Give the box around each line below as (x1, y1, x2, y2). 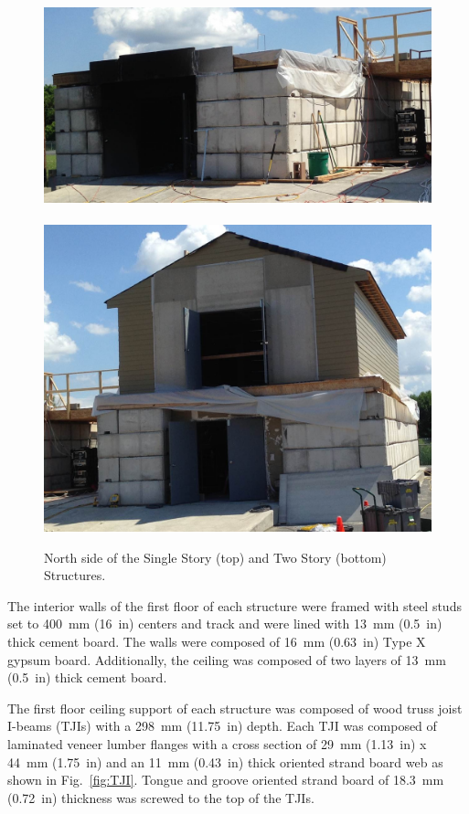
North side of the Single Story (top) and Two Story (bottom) (44, 547, 387, 566)
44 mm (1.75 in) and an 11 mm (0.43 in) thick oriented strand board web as (7, 752, 443, 771)
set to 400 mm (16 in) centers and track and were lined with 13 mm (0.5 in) (7, 614, 442, 633)
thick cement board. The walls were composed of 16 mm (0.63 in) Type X (7, 632, 426, 651)
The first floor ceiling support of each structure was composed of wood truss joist (7, 698, 463, 717)
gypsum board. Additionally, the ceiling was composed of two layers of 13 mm (7, 650, 446, 669)
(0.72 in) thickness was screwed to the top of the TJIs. (7, 788, 314, 807)
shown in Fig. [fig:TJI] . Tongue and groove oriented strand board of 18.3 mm (7, 770, 444, 789)
